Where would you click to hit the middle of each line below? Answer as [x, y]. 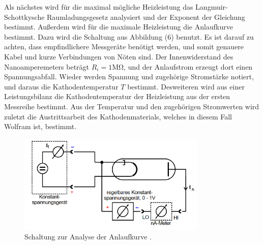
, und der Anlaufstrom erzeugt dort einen [188, 66]
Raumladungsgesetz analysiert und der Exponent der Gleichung [146, 17]
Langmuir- [212, 7]
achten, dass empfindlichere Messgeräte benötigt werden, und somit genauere [124, 47]
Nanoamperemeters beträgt [47, 66]
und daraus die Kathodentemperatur [61, 86]
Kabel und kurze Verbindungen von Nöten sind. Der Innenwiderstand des [119, 56]
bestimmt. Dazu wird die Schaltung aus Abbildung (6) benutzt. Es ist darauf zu [129, 36]
